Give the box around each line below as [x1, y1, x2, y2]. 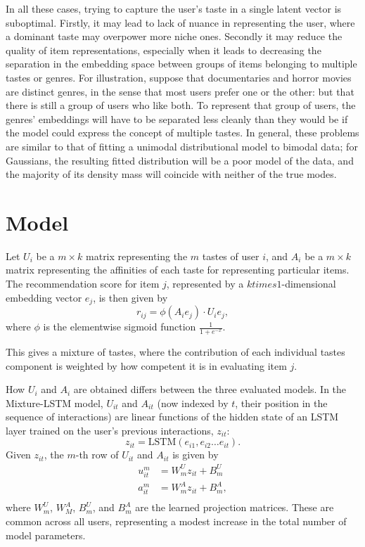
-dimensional [281, 276, 336, 291]
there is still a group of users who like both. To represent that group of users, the [6, 98, 356, 112]
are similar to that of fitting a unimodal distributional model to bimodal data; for [6, 139, 358, 153]
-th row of [75, 447, 119, 462]
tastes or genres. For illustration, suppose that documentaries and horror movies [6, 70, 352, 84]
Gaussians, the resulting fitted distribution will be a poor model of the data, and [6, 153, 354, 167]
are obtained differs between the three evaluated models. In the [73, 382, 347, 397]
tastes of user [202, 248, 260, 263]
